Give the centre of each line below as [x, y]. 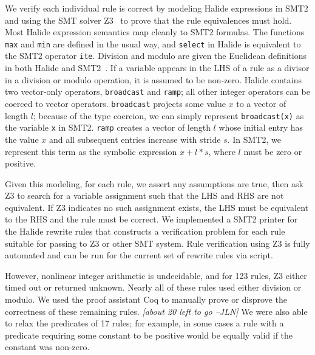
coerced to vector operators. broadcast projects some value [115, 103]
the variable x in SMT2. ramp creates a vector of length [108, 127]
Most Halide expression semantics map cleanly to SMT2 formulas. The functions [155, 32]
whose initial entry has [261, 127]
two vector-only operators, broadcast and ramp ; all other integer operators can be [158, 91]
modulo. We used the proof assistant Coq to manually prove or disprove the [146, 299]
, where [222, 151]
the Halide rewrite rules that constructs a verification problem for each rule [145, 231]
